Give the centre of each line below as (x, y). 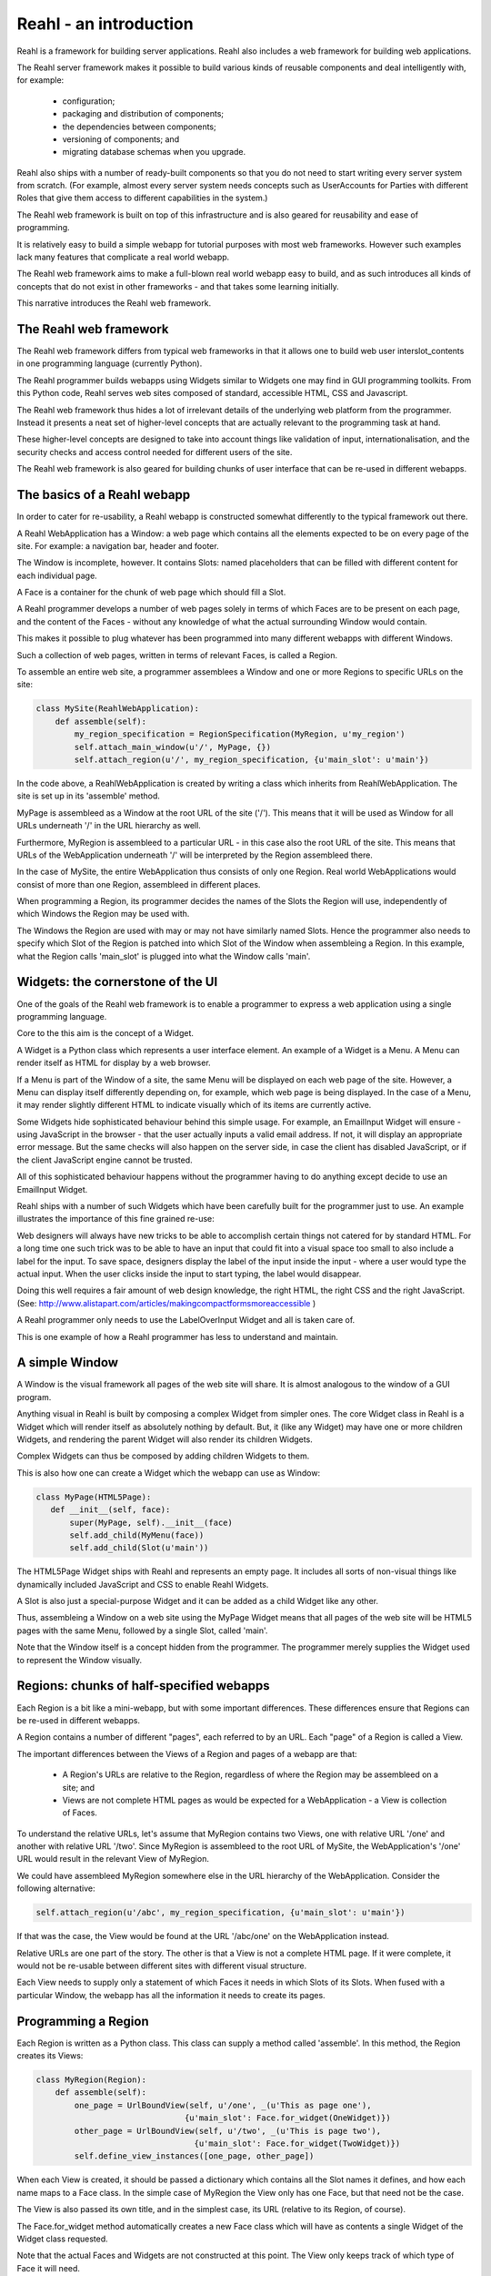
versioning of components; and (121, 139)
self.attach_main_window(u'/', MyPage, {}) (173, 747)
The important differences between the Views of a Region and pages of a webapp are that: (187, 1753)
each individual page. (57, 575)
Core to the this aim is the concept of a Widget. (105, 1033)
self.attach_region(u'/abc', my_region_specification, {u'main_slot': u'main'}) (220, 1913)
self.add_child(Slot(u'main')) (139, 1548)
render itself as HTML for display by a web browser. (114, 1063)
